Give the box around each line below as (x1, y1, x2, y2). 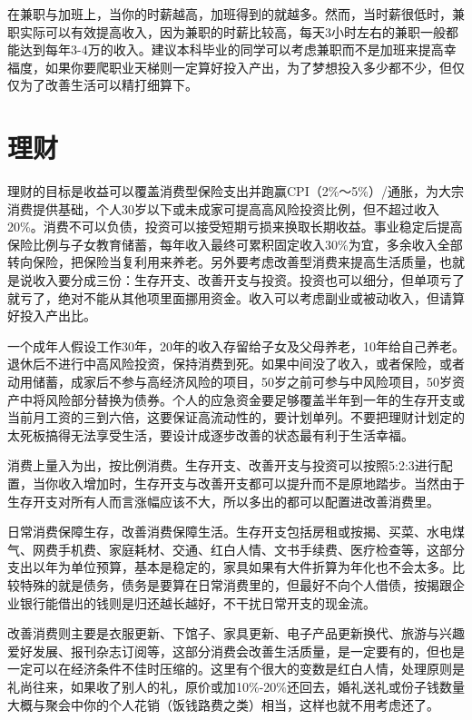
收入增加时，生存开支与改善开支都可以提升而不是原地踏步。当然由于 (57, 474, 465, 492)
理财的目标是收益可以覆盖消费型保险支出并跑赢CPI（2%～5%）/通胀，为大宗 (7, 182, 465, 201)
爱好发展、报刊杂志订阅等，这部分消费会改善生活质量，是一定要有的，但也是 (7, 641, 465, 660)
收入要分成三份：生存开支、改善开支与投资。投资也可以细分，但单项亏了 (32, 271, 465, 290)
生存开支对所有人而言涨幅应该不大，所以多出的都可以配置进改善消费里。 (7, 491, 439, 510)
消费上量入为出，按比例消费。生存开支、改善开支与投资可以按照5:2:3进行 (7, 456, 440, 475)
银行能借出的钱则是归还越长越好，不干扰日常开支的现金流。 (19, 593, 376, 612)
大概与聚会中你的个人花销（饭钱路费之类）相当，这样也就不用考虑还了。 (7, 695, 439, 714)
